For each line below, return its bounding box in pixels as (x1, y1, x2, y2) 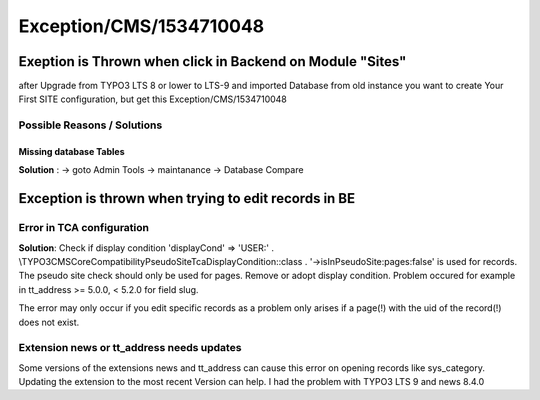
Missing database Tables (18, 146, 125, 158)
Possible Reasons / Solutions (18, 118, 163, 132)
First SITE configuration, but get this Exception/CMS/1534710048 (18, 93, 287, 105)
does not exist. (18, 316, 80, 328)
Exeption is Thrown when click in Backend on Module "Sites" (18, 53, 407, 70)
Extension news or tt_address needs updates (18, 341, 242, 355)
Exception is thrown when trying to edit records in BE (18, 190, 356, 207)
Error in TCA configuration (18, 221, 150, 235)
